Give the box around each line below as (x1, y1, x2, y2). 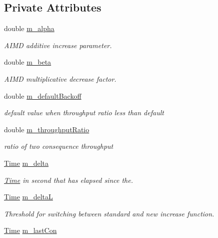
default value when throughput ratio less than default (4, 107, 164, 118)
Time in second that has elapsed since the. (4, 174, 133, 185)
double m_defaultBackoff (4, 90, 81, 101)
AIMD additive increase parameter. (4, 40, 112, 50)
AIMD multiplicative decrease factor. (4, 73, 116, 84)
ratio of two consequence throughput (4, 141, 113, 151)
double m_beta (4, 57, 51, 67)
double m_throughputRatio (4, 124, 89, 134)
